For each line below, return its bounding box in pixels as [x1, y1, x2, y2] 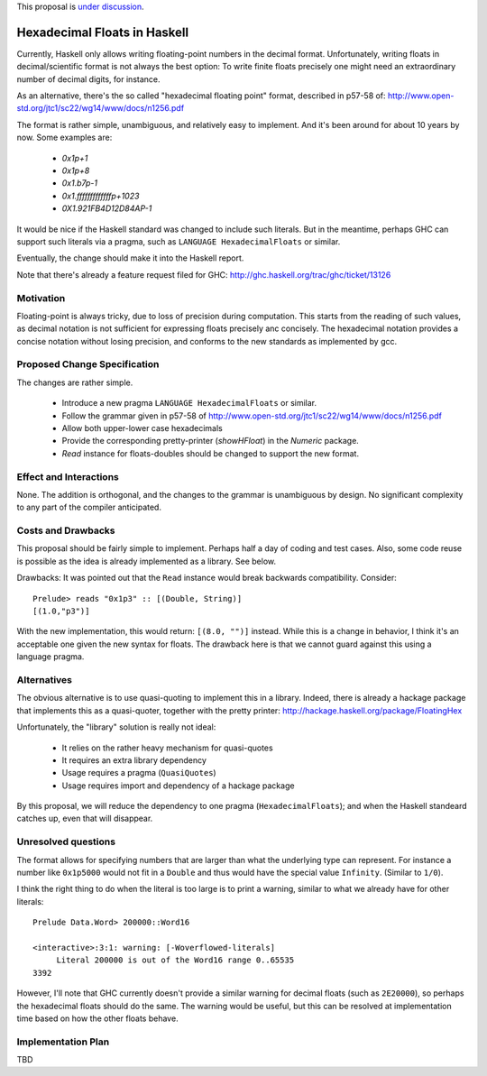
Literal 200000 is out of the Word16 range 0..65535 [56, 955, 295, 965]
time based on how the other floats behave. [16, 1013, 179, 1024]
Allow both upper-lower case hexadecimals [61, 423, 223, 433]
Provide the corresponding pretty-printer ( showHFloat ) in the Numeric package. [61, 436, 360, 446]
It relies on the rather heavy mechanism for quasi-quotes [61, 742, 274, 753]
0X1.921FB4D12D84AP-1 [61, 203, 152, 214]
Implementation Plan [16, 1035, 110, 1048]
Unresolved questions [16, 835, 116, 848]
